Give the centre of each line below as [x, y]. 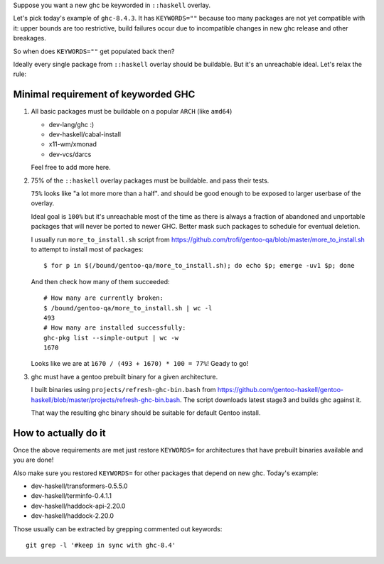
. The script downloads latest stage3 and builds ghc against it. [271, 400]
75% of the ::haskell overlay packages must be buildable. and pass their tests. [150, 180]
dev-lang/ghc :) [71, 124]
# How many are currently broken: [103, 298]
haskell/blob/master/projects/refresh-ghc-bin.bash [106, 400]
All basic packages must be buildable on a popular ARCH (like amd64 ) [132, 112]
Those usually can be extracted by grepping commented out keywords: [118, 528]
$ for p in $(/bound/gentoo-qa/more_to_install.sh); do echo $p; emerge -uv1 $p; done [199, 266]
